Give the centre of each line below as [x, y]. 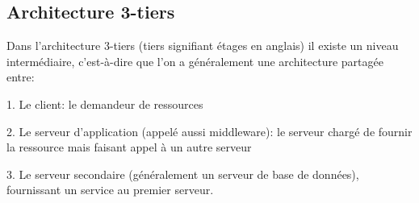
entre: [21, 77]
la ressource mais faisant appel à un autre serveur [129, 147]
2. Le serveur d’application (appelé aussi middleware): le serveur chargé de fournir [209, 131]
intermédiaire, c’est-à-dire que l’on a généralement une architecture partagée [195, 61]
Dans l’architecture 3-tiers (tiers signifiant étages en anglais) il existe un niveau [203, 46]
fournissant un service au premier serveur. [110, 190]
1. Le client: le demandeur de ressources [105, 104]
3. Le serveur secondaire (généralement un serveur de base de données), [183, 174]
